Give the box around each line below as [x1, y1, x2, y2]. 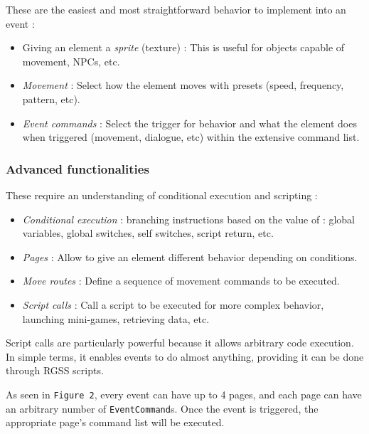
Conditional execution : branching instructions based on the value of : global [22, 211, 355, 226]
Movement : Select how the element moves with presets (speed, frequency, [22, 78, 344, 92]
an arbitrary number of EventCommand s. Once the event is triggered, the [6, 401, 319, 416]
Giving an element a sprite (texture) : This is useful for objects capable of [22, 40, 345, 55]
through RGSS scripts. [6, 363, 104, 378]
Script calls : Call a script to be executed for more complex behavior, [22, 297, 324, 312]
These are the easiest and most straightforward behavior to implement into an [6, 2, 346, 16]
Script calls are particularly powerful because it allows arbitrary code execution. [6, 335, 354, 350]
